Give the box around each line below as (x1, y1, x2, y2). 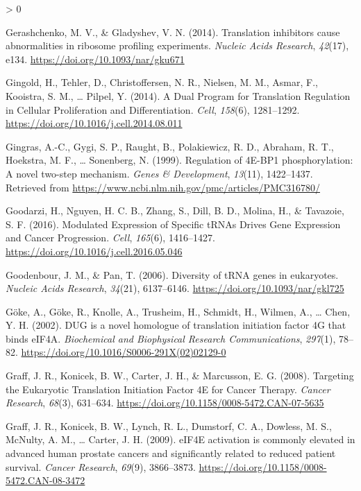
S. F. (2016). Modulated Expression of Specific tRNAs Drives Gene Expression (6, 216, 341, 231)
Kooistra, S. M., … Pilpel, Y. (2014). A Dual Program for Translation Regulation (6, 88, 351, 103)
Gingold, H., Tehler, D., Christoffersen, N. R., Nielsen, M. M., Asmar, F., (6, 75, 318, 89)
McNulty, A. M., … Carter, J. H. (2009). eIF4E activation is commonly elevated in (6, 432, 355, 447)
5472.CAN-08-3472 (6, 473, 85, 488)
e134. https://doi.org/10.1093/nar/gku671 (6, 51, 185, 66)
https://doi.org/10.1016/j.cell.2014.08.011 (6, 116, 183, 130)
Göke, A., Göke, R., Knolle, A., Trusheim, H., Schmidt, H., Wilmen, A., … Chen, (6, 304, 351, 318)
